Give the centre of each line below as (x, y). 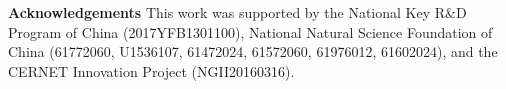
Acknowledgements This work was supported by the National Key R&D (237, 12)
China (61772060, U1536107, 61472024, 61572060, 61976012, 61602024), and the (253, 51)
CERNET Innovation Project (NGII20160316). (151, 70)
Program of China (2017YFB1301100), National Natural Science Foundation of (250, 31)
